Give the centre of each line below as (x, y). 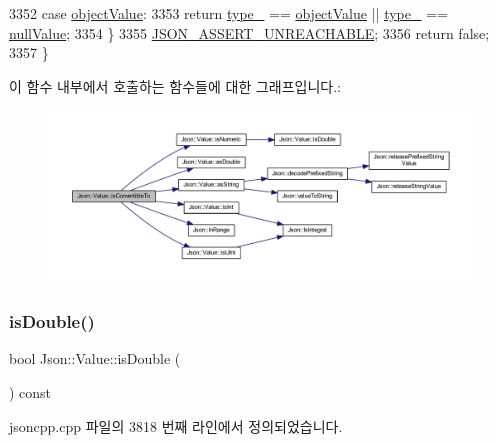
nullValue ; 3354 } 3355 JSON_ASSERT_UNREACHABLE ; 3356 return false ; (249, 32)
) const (30, 392)
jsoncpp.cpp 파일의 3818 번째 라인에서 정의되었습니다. (176, 425)
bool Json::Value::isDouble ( (95, 358)
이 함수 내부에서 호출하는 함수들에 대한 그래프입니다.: (175, 85)
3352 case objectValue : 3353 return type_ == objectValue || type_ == (228, 13)
